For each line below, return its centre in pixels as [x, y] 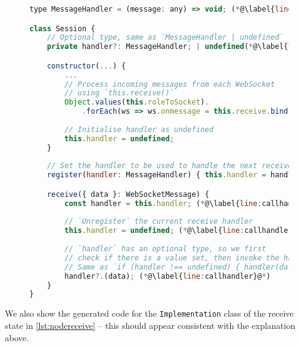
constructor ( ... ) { [86, 66]
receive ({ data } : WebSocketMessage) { [128, 194]
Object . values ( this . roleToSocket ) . [137, 102]
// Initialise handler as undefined [139, 129]
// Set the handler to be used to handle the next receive [170, 166]
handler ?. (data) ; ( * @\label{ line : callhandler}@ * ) [167, 276]
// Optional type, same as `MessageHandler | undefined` [165, 38]
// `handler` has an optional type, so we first [165, 249]
